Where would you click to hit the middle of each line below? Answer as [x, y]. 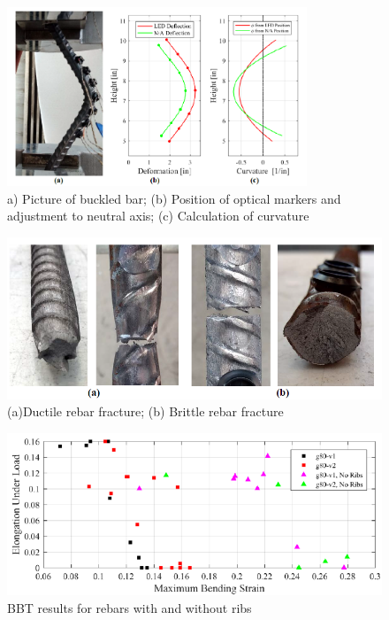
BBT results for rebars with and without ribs [130, 607]
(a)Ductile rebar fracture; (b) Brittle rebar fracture [145, 411]
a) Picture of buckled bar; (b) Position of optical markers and [174, 198]
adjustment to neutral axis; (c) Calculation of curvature [158, 216]
